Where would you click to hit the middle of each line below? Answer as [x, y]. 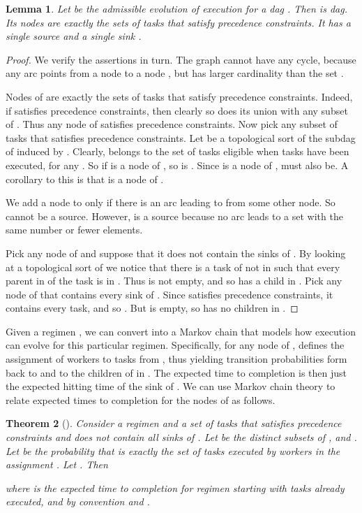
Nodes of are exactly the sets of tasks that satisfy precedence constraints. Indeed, [179, 96]
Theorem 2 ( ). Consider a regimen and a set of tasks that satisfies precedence [174, 423]
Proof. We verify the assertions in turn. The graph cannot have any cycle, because [181, 59]
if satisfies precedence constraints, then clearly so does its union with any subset [177, 110]
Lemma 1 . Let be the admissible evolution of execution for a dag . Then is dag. [176, 8]
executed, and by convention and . [78, 501]
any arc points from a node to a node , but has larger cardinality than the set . [175, 73]
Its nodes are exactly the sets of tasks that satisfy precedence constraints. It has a [178, 22]
